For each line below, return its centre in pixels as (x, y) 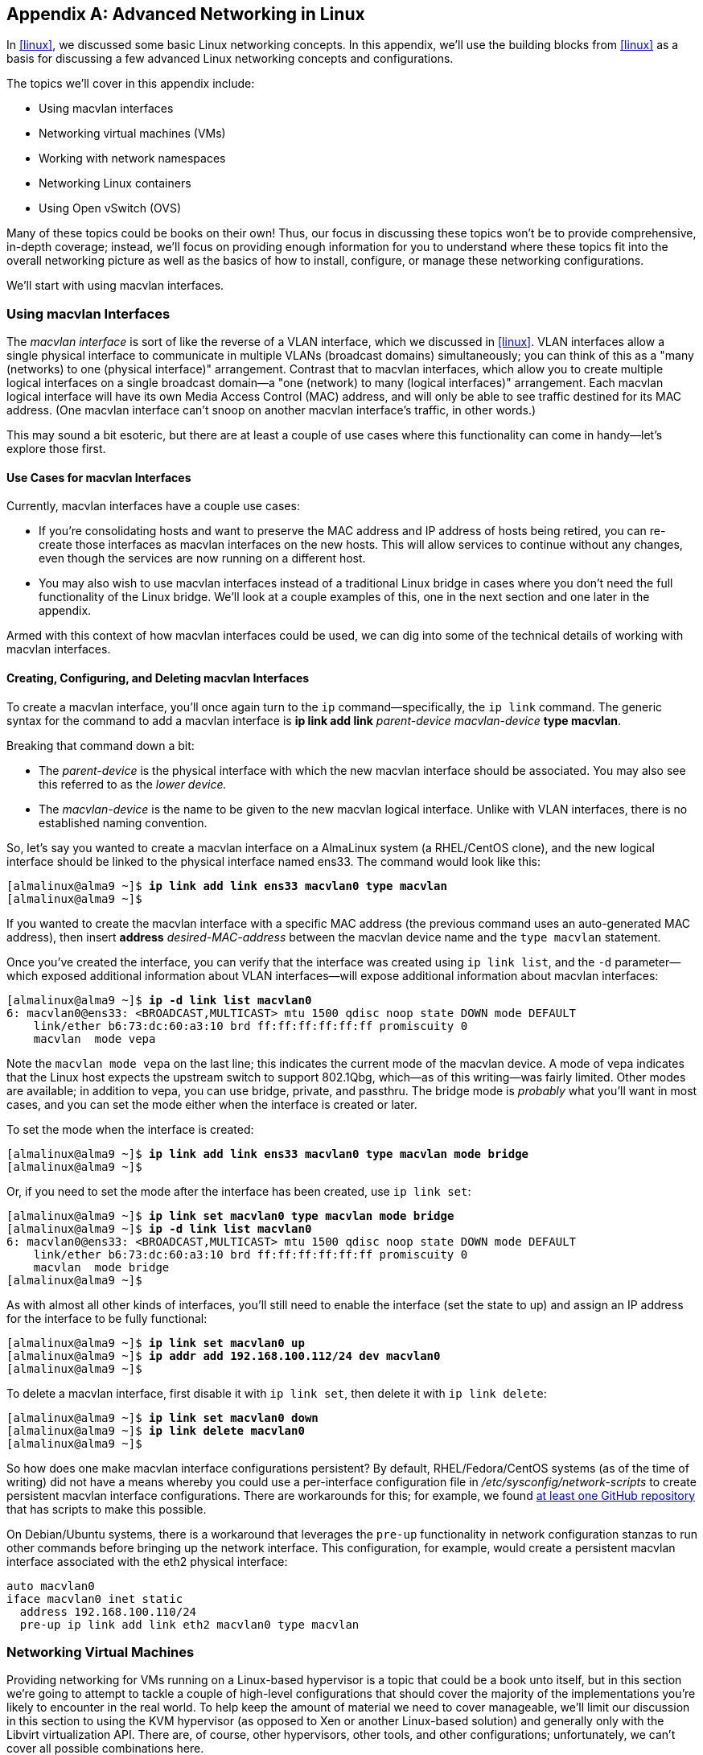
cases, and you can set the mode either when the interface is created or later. (212, 1104)
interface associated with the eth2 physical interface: (147, 1561)
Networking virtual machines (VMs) (132, 134)
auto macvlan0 (51, 1586)
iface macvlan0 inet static (95, 1598)
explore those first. (56, 449)
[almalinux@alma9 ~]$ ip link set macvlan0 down (162, 1417)
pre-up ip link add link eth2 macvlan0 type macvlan (189, 1624)
